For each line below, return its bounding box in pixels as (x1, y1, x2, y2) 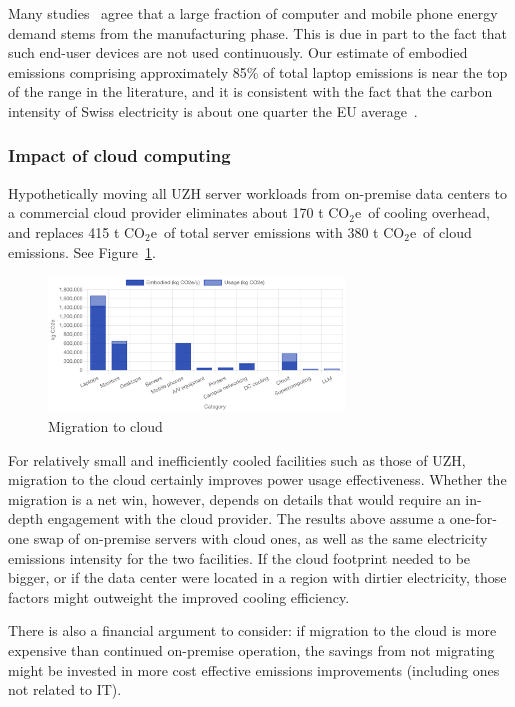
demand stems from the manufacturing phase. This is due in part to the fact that (8, 22, 508, 43)
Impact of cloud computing (8, 143, 231, 168)
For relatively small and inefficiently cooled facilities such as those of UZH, (8, 449, 466, 470)
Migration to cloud (48, 415, 163, 436)
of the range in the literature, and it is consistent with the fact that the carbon (8, 81, 493, 102)
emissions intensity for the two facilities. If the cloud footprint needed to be (8, 547, 471, 568)
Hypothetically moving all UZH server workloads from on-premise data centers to (8, 182, 508, 203)
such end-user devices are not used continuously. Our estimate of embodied (8, 42, 468, 63)
